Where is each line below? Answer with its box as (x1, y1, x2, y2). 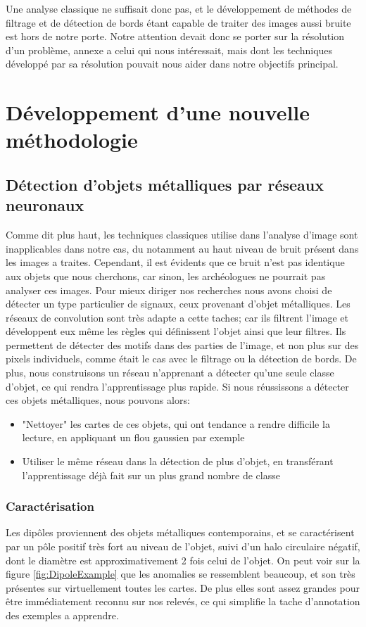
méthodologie (6, 125, 138, 154)
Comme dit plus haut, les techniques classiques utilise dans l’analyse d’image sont (6, 227, 358, 242)
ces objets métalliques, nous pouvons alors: (6, 393, 190, 407)
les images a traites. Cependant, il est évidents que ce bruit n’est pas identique (6, 255, 345, 270)
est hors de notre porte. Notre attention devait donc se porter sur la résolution (6, 29, 344, 44)
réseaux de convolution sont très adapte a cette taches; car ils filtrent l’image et (6, 310, 348, 324)
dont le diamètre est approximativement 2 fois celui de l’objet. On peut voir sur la (6, 552, 360, 567)
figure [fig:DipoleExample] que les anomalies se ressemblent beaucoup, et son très (6, 566, 355, 581)
